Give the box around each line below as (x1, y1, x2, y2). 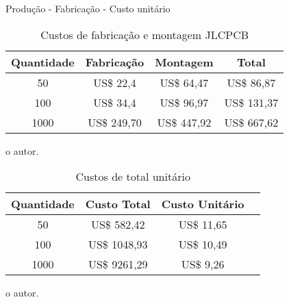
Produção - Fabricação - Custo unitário (5, 1, 171, 15)
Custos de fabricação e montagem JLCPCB (40, 26, 249, 42)
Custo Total (85, 196, 151, 212)
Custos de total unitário (75, 168, 190, 185)
